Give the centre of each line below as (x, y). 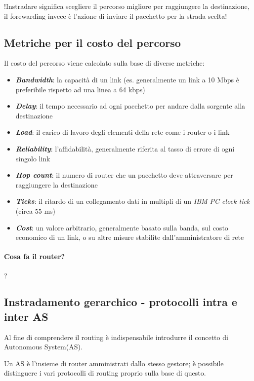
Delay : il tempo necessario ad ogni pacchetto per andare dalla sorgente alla (130, 106)
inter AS (26, 316)
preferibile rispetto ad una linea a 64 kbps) (80, 89)
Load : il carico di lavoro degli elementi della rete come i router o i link (123, 132)
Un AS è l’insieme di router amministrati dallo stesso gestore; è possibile (114, 363)
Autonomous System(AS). (43, 347)
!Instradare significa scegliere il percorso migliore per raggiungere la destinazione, (127, 6)
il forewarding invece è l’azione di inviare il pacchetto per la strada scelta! (116, 16)
